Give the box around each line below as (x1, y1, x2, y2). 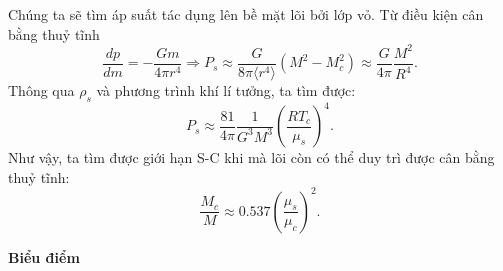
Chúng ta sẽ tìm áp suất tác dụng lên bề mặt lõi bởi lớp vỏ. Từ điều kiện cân (8, 4, 484, 24)
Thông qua (8, 79, 75, 100)
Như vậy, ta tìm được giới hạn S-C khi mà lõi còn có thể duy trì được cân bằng (8, 147, 495, 168)
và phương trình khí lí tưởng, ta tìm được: (96, 79, 356, 100)
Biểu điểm (8, 246, 80, 267)
